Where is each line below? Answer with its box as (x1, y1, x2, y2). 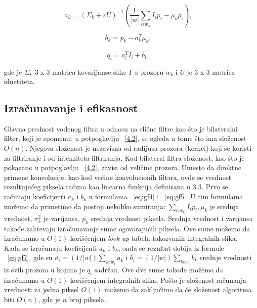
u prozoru (134, 66, 164, 77)
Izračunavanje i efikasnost (4, 100, 138, 116)
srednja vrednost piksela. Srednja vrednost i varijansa (90, 213, 253, 223)
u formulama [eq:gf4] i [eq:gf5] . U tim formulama (88, 191, 243, 202)
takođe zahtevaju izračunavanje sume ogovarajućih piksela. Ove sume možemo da (4, 223, 250, 233)
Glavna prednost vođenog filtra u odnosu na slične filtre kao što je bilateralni (4, 123, 238, 133)
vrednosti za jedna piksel (4, 284, 79, 295)
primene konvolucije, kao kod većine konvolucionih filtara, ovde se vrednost (4, 172, 231, 182)
